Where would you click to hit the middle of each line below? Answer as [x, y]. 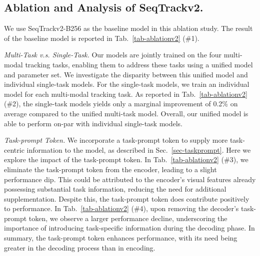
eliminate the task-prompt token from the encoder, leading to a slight [110, 169]
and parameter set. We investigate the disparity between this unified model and [126, 74]
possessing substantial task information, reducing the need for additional [115, 189]
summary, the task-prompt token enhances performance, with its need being [121, 238]
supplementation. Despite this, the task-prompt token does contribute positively [127, 198]
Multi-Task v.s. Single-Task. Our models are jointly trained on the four [113, 55]
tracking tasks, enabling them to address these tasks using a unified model [139, 64]
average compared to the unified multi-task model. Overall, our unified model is [126, 113]
